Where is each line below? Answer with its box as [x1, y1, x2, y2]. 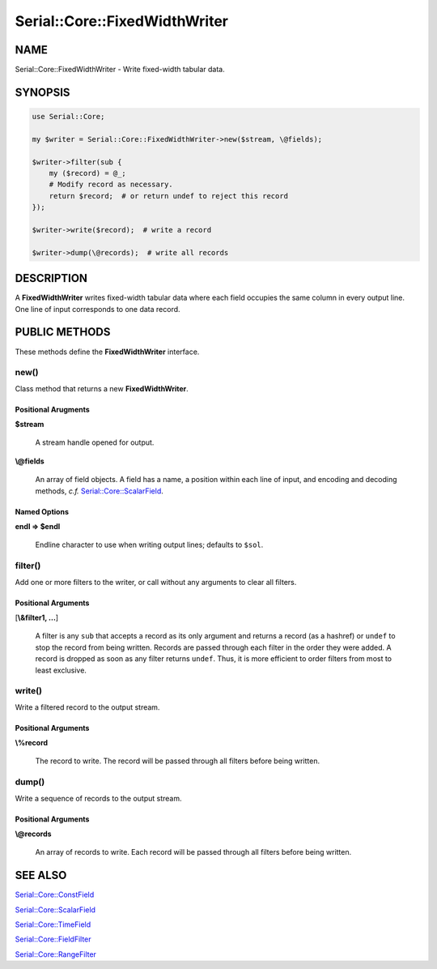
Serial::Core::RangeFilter [15, 949, 97, 959]
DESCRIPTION [15, 271, 88, 285]
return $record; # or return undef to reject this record [49, 191, 289, 200]
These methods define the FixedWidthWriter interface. [15, 347, 200, 356]
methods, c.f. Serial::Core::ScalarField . [35, 486, 163, 496]
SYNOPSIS [15, 85, 70, 99]
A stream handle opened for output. [35, 438, 155, 447]
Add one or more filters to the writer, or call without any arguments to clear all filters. [15, 577, 297, 587]
